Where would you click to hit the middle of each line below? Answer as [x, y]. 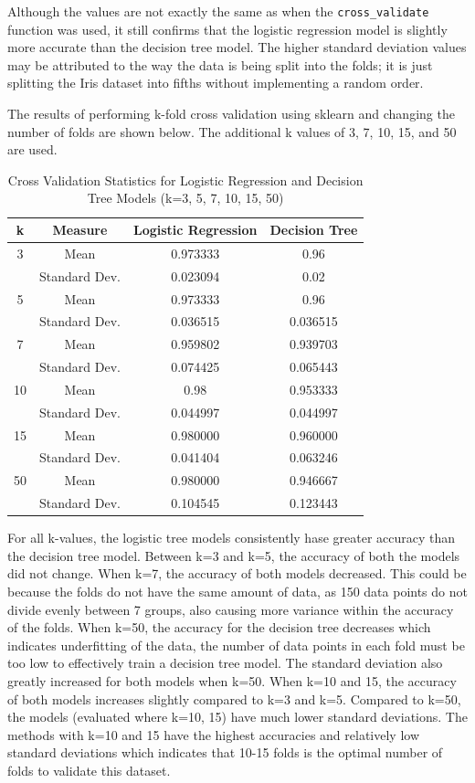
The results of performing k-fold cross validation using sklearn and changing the [231, 114]
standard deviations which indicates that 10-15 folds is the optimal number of [225, 752]
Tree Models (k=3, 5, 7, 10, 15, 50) [185, 198]
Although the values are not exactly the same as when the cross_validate [218, 11]
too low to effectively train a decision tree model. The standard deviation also [225, 663]
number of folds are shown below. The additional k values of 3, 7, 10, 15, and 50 [232, 131]
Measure [80, 229]
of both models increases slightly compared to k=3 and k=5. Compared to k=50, [234, 698]
